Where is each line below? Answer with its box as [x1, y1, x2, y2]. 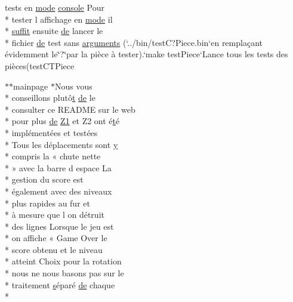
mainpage [13, 79, 48, 92]
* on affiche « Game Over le [5, 232, 107, 244]
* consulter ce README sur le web [5, 103, 135, 115]
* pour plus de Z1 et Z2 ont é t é [5, 115, 120, 127]
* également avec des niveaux [5, 184, 112, 197]
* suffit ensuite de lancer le [5, 24, 103, 37]
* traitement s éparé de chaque [5, 278, 115, 291]
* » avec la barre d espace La [5, 161, 112, 174]
